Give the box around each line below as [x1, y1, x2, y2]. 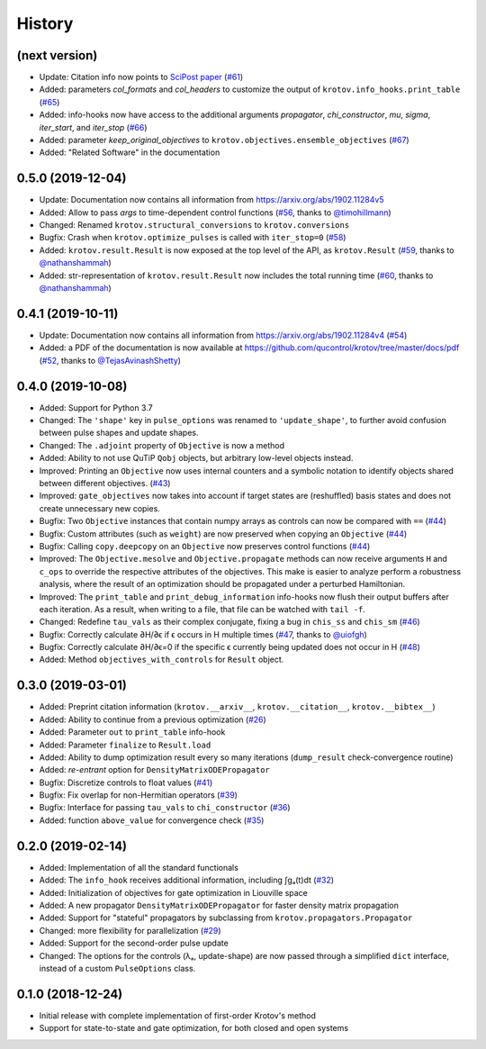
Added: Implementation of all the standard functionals [39, 862, 238, 873]
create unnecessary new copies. [39, 502, 161, 513]
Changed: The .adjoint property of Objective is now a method [39, 439, 285, 450]
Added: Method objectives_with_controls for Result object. [39, 654, 284, 665]
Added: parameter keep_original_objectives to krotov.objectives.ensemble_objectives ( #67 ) [39, 135, 409, 146]
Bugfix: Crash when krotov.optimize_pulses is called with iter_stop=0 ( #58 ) [39, 232, 346, 243]
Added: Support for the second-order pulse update [39, 937, 229, 949]
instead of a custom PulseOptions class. [39, 963, 196, 973]
